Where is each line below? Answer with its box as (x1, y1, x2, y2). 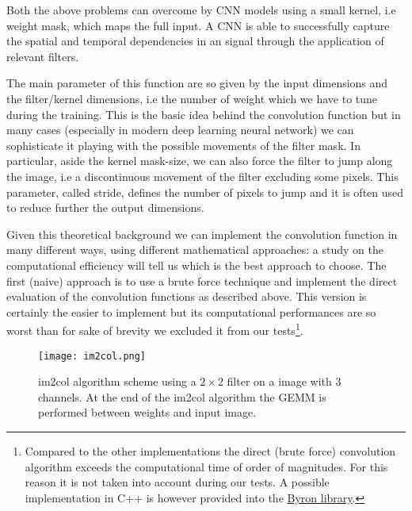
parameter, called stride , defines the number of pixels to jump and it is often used (6, 183, 404, 200)
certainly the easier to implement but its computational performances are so (6, 303, 376, 320)
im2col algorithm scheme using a (38, 373, 196, 390)
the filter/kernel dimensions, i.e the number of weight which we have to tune (6, 90, 378, 106)
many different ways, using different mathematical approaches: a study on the (6, 241, 384, 258)
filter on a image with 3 (227, 373, 341, 390)
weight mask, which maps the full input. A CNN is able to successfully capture (6, 17, 390, 33)
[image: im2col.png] (38, 350, 147, 362)
